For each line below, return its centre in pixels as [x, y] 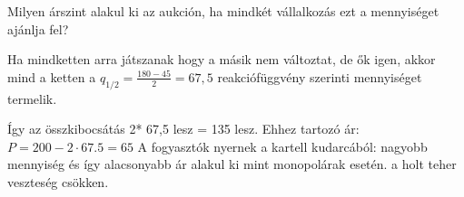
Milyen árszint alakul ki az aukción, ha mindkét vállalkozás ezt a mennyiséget [223, 11]
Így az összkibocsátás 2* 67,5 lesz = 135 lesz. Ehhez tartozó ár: [183, 129]
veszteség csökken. [58, 181]
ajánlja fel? [38, 28]
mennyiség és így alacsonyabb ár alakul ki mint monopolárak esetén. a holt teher [232, 164]
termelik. [32, 98]
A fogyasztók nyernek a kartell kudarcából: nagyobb [282, 146]
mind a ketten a [52, 76]
